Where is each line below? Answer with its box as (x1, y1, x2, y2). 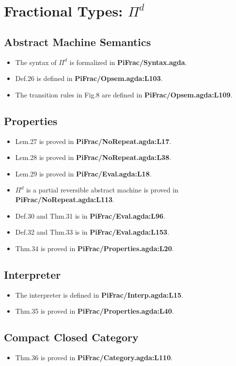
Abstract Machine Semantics (4, 34, 151, 49)
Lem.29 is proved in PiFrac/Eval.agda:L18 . (15, 168, 152, 178)
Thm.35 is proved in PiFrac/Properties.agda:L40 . (15, 306, 174, 316)
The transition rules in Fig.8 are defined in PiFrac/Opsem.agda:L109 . (15, 89, 233, 99)
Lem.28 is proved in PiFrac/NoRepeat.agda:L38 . (15, 152, 172, 162)
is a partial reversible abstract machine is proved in (26, 185, 178, 195)
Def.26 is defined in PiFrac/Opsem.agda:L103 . (15, 73, 163, 83)
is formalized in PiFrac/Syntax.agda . (69, 57, 187, 67)
